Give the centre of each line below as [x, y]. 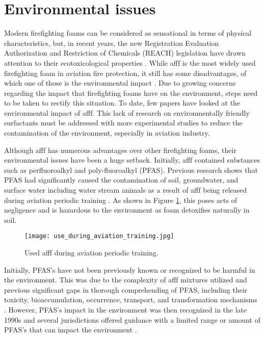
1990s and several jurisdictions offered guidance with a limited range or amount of [132, 319]
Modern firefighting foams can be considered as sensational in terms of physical [128, 33]
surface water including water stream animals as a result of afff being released [126, 190]
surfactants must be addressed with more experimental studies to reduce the [123, 123]
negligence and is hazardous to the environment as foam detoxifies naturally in [127, 210]
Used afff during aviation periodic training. [91, 253]
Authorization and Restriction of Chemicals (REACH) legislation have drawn [125, 53]
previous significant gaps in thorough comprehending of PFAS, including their [126, 289]
